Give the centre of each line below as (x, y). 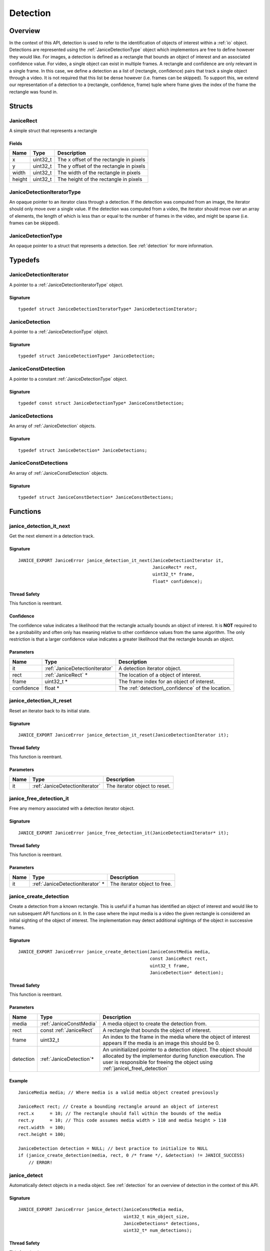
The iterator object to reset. (138, 786)
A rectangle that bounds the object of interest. (157, 1030)
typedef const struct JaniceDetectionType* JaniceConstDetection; (101, 403)
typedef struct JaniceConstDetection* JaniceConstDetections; (96, 497)
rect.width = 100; (42, 1127)
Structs (21, 106)
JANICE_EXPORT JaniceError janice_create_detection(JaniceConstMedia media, (114, 952)
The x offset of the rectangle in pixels (101, 160)
